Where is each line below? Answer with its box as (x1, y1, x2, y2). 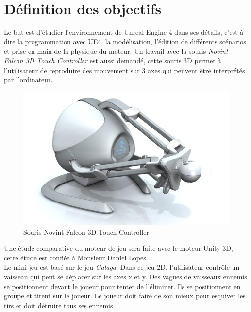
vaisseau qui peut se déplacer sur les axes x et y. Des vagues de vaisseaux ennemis (4, 272, 247, 282)
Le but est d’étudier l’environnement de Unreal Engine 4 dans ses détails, (4, 27, 222, 37)
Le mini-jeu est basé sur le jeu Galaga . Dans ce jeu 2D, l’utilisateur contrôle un (4, 262, 240, 272)
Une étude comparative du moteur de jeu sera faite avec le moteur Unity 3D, (4, 243, 233, 253)
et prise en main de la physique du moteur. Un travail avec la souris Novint (4, 46, 228, 56)
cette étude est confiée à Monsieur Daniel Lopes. (4, 252, 148, 262)
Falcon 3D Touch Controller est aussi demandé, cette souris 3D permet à (4, 55, 221, 65)
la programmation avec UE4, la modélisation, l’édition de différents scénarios (17, 36, 246, 46)
